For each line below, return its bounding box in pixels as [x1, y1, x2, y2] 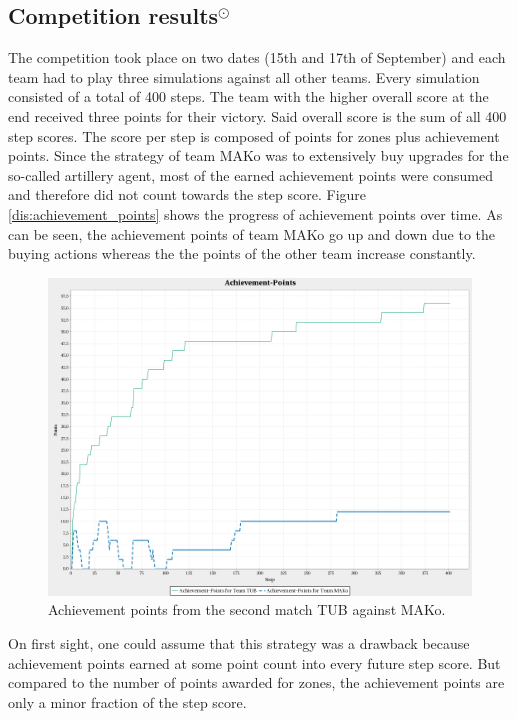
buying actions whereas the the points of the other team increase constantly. [8, 243, 476, 264]
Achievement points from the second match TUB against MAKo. [48, 599, 446, 620]
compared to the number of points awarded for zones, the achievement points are [8, 672, 505, 693]
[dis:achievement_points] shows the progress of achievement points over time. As [8, 203, 503, 224]
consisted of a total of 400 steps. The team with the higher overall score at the [8, 86, 489, 107]
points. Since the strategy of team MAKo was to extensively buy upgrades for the [8, 145, 509, 166]
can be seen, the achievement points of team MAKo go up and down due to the [8, 223, 496, 244]
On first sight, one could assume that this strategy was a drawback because [8, 632, 470, 653]
